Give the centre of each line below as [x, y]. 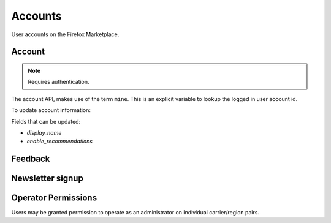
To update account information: [51, 110]
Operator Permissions [54, 198]
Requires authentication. [59, 82]
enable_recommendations [60, 142]
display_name [44, 132]
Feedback [31, 159]
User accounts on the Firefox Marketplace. [65, 34]
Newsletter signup [48, 179]
